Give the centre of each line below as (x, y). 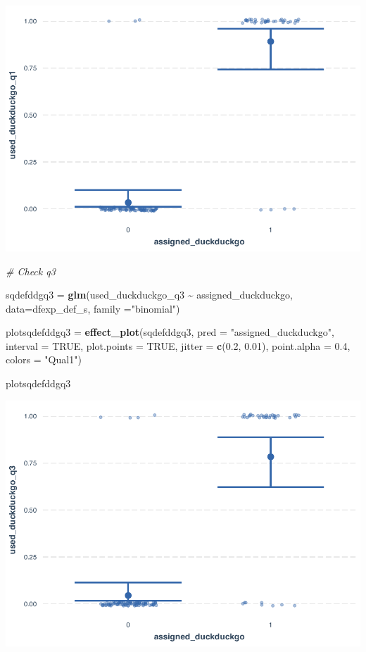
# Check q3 (31, 271)
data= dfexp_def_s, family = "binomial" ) (93, 308)
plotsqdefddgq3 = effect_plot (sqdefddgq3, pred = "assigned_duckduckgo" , (170, 332)
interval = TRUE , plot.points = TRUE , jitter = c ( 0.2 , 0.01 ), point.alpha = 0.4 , (178, 345)
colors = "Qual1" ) (44, 359)
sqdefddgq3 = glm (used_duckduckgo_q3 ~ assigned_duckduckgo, (149, 295)
